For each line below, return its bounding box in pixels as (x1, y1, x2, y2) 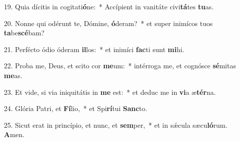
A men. (4, 129, 25, 140)
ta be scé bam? (4, 28, 45, 38)
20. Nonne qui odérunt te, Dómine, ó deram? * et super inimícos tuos (4, 18, 213, 28)
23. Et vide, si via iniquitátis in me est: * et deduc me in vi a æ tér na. (4, 86, 216, 97)
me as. (4, 70, 23, 80)
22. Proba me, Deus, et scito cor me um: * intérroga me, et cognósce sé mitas (4, 60, 236, 71)
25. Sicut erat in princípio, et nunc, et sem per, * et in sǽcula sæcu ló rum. (4, 119, 228, 130)
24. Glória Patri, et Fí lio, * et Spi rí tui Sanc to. (4, 103, 148, 113)
